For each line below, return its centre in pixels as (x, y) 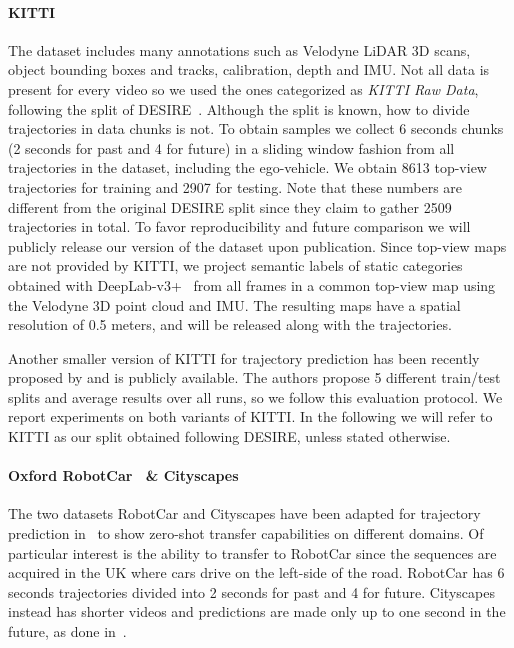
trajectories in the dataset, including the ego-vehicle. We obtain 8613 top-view (247, 167)
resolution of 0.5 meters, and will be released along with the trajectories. (230, 324)
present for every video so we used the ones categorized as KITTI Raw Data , (243, 88)
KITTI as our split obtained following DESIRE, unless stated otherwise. (229, 436)
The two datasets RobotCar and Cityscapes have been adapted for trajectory (244, 513)
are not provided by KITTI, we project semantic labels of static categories (235, 265)
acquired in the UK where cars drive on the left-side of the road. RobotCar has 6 (256, 572)
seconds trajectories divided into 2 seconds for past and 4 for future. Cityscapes (251, 591)
